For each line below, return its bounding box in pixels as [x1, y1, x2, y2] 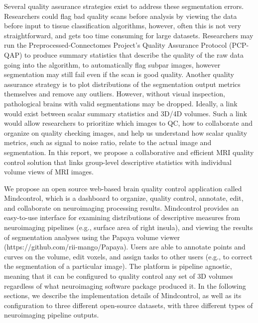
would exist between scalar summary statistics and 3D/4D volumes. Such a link [4, 108, 247, 118]
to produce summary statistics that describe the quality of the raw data [24, 49, 244, 60]
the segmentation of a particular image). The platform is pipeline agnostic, [4, 261, 232, 271]
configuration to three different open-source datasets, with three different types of [4, 300, 253, 310]
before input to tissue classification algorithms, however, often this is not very [4, 20, 241, 31]
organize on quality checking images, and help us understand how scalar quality [4, 127, 248, 138]
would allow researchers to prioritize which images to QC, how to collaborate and [4, 118, 253, 128]
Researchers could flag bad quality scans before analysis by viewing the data [4, 10, 237, 21]
